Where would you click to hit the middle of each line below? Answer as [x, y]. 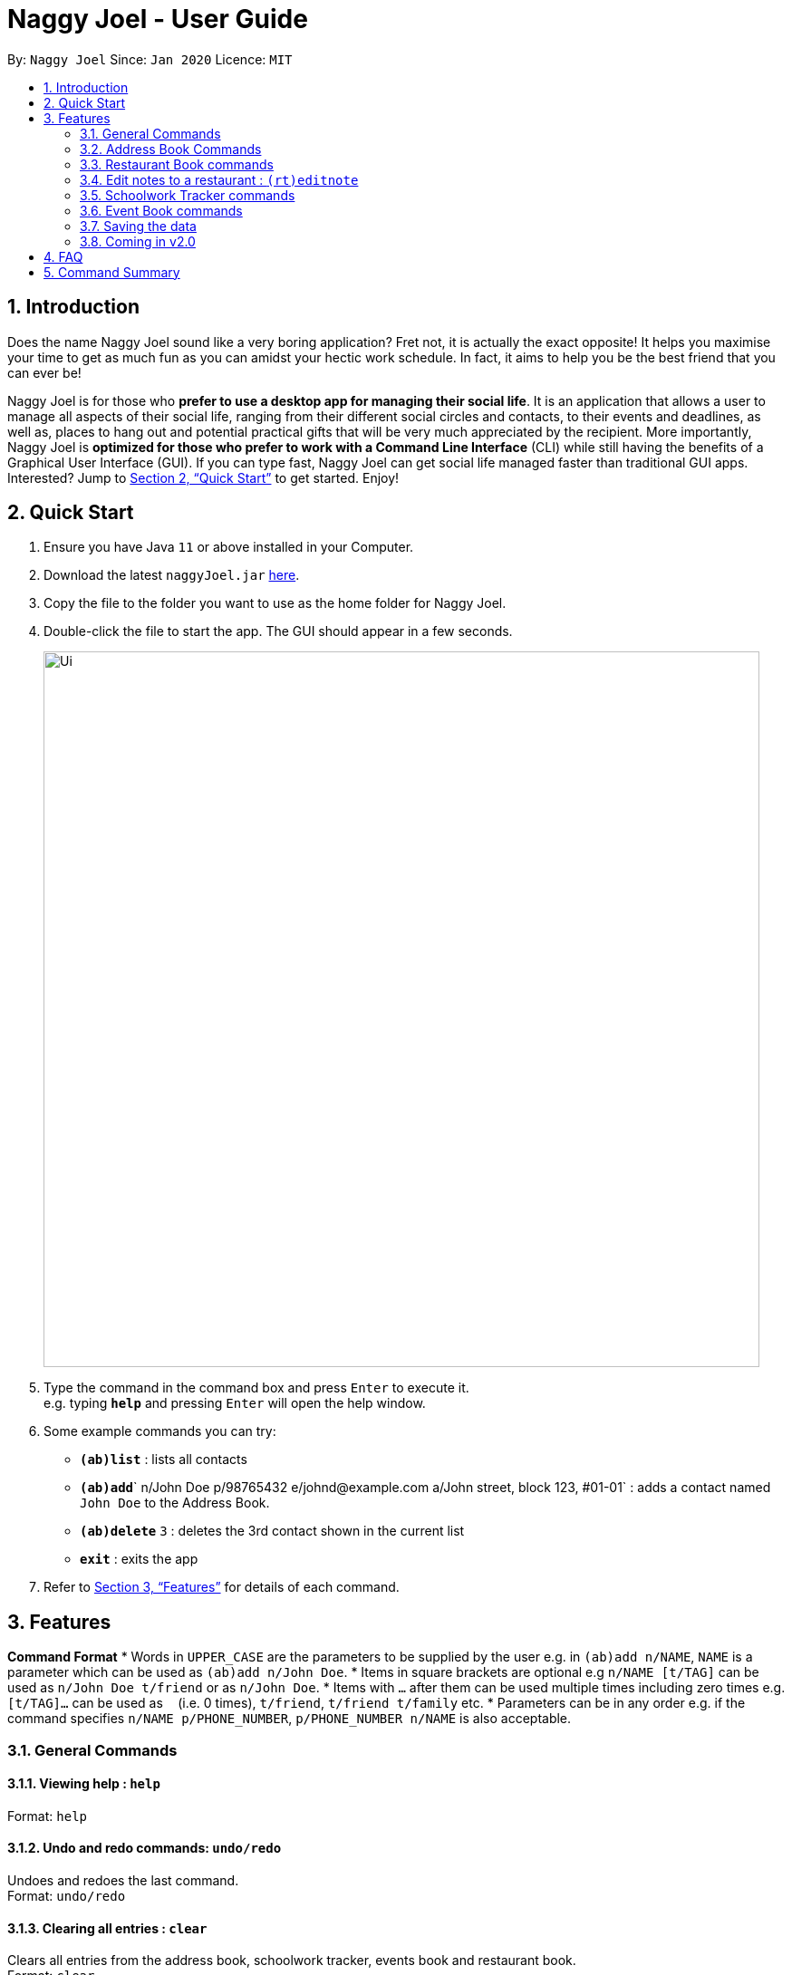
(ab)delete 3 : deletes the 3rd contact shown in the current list [272, 1531]
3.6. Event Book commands [161, 210]
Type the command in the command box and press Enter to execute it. [256, 1388]
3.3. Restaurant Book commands [177, 164]
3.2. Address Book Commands [171, 149]
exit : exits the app [139, 1559]
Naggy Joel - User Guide [158, 19]
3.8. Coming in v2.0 [138, 241]
